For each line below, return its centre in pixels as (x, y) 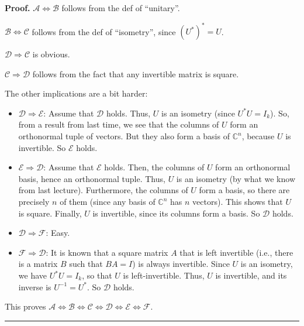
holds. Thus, (128, 113)
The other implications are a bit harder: (76, 93)
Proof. (18, 8)
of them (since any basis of (108, 202)
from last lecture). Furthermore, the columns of (103, 190)
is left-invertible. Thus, (164, 275)
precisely (34, 202)
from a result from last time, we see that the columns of (119, 124)
